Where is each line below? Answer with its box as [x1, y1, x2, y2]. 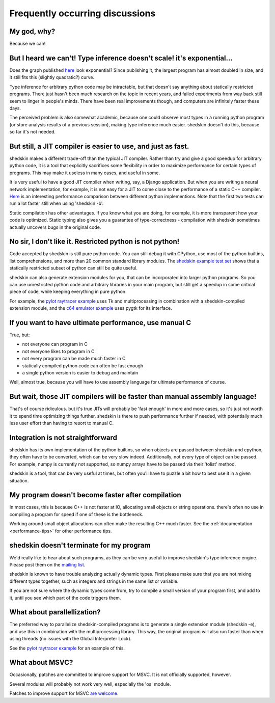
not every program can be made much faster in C [22, 356, 126, 362]
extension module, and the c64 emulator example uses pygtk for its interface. [9, 305, 173, 311]
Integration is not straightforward [9, 433, 117, 442]
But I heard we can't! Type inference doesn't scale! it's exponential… [9, 53, 233, 62]
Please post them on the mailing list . [9, 561, 86, 567]
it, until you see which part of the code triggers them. [9, 594, 121, 601]
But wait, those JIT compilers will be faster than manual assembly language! [9, 392, 257, 401]
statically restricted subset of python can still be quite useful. [9, 265, 137, 271]
